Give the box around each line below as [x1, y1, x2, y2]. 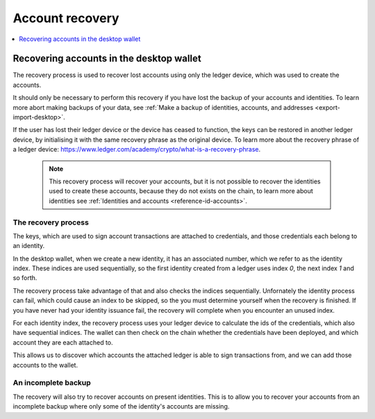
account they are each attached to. [12, 338, 114, 347]
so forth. [12, 274, 37, 282]
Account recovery [12, 10, 119, 26]
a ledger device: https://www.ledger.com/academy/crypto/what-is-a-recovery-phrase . [12, 145, 260, 154]
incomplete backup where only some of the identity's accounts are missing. [12, 402, 230, 411]
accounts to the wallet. [12, 361, 78, 369]
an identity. [12, 242, 45, 250]
